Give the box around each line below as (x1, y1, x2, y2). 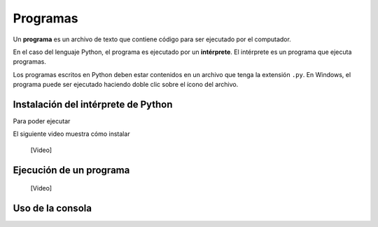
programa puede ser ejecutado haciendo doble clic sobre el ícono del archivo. (13, 81, 239, 89)
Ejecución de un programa (13, 164, 130, 176)
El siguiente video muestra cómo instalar (13, 130, 130, 138)
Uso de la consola (13, 202, 92, 214)
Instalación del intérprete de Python (13, 98, 173, 110)
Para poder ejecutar (13, 117, 71, 125)
